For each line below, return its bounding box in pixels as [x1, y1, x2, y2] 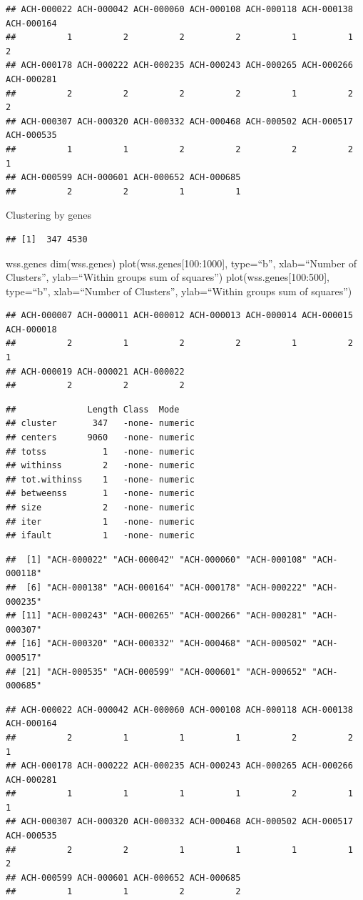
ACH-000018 [6, 324, 57, 335]
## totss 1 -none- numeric [6, 446, 195, 457]
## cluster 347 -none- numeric [6, 418, 195, 429]
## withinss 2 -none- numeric [6, 460, 195, 471]
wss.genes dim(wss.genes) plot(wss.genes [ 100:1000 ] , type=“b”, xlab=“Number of [6, 255, 357, 270]
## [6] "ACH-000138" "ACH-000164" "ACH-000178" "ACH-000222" [6, 582, 307, 593]
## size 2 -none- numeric [6, 503, 195, 513]
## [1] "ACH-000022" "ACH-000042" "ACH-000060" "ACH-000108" [6, 554, 307, 565]
